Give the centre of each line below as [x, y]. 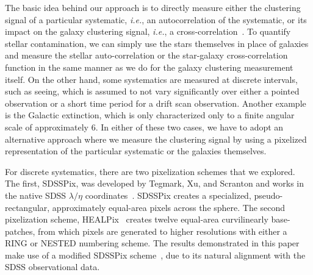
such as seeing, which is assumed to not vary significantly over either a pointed [152, 91]
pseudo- [268, 195]
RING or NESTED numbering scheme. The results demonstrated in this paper [152, 243]
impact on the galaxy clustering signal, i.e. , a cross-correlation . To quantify [148, 31]
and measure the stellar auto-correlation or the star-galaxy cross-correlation [146, 55]
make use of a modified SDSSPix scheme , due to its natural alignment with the [155, 255]
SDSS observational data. [52, 267]
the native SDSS [36, 195]
